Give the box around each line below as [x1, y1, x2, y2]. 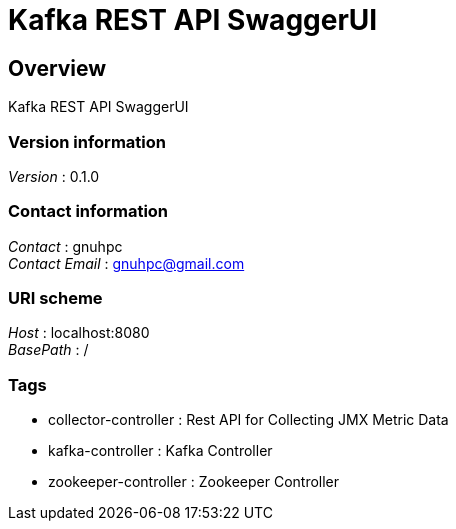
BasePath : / [8, 341, 89, 359]
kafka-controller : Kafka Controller [48, 442, 273, 460]
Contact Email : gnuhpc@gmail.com [8, 254, 245, 272]
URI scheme [8, 288, 103, 309]
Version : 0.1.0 [8, 167, 100, 185]
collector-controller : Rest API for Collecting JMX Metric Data [48, 411, 449, 429]
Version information [8, 131, 166, 152]
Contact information [8, 201, 169, 222]
